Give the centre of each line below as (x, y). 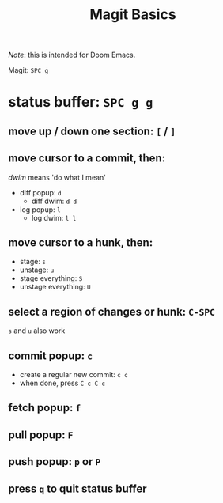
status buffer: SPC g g (81, 102)
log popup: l (40, 209)
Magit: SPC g (28, 70)
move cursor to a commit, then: (87, 159)
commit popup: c (51, 356)
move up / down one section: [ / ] (92, 131)
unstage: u (37, 270)
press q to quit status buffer (78, 488)
